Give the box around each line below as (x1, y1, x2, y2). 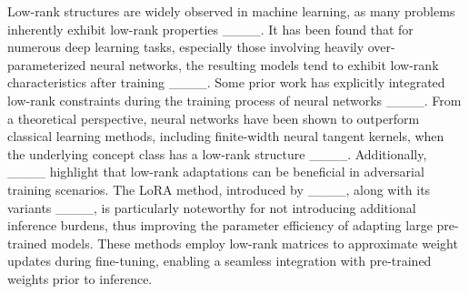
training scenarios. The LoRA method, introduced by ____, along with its (7, 179, 431, 198)
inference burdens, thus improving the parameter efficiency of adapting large (7, 216, 433, 235)
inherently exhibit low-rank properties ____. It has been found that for (7, 19, 414, 38)
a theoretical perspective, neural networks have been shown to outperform (7, 108, 420, 127)
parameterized (7, 55, 86, 74)
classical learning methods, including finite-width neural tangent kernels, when (7, 127, 444, 146)
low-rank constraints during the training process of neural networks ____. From (7, 90, 462, 109)
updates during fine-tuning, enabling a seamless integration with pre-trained (7, 251, 432, 270)
